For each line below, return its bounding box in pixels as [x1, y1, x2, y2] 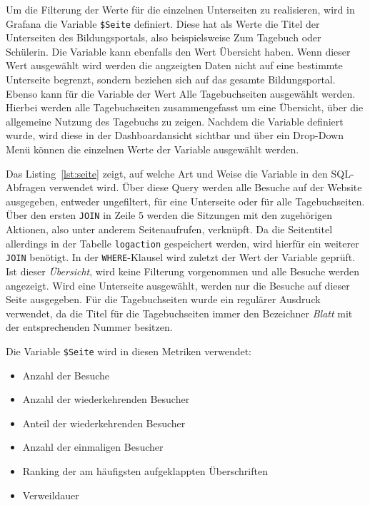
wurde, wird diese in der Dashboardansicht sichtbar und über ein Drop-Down [6, 128, 344, 143]
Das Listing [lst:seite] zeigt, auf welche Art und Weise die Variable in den [6, 165, 328, 180]
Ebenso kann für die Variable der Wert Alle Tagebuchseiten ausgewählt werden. [6, 86, 356, 101]
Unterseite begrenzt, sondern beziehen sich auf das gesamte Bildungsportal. [6, 72, 336, 87]
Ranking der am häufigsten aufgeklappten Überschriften [22, 463, 268, 478]
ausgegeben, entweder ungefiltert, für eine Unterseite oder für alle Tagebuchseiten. [6, 193, 365, 208]
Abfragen [6, 180, 46, 195]
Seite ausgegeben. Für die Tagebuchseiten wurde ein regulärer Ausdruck [6, 292, 321, 307]
